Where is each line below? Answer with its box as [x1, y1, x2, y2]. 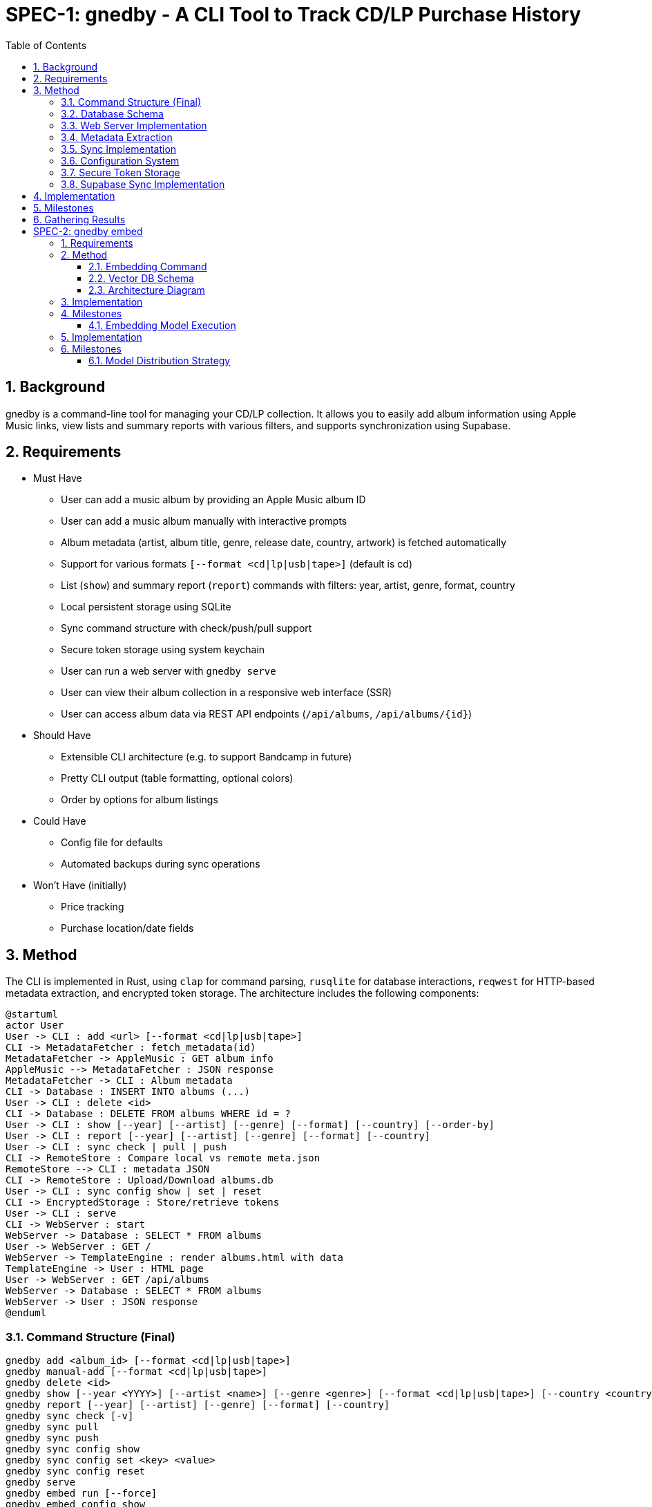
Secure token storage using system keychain [61, 644, 265, 656]
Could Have [33, 815, 86, 827]
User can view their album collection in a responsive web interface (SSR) [61, 686, 392, 699]
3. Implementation [61, 295, 143, 308]
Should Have [33, 729, 91, 742]
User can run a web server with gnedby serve [61, 665, 276, 677]
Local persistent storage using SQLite [61, 601, 231, 613]
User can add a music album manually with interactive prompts [61, 515, 347, 527]
